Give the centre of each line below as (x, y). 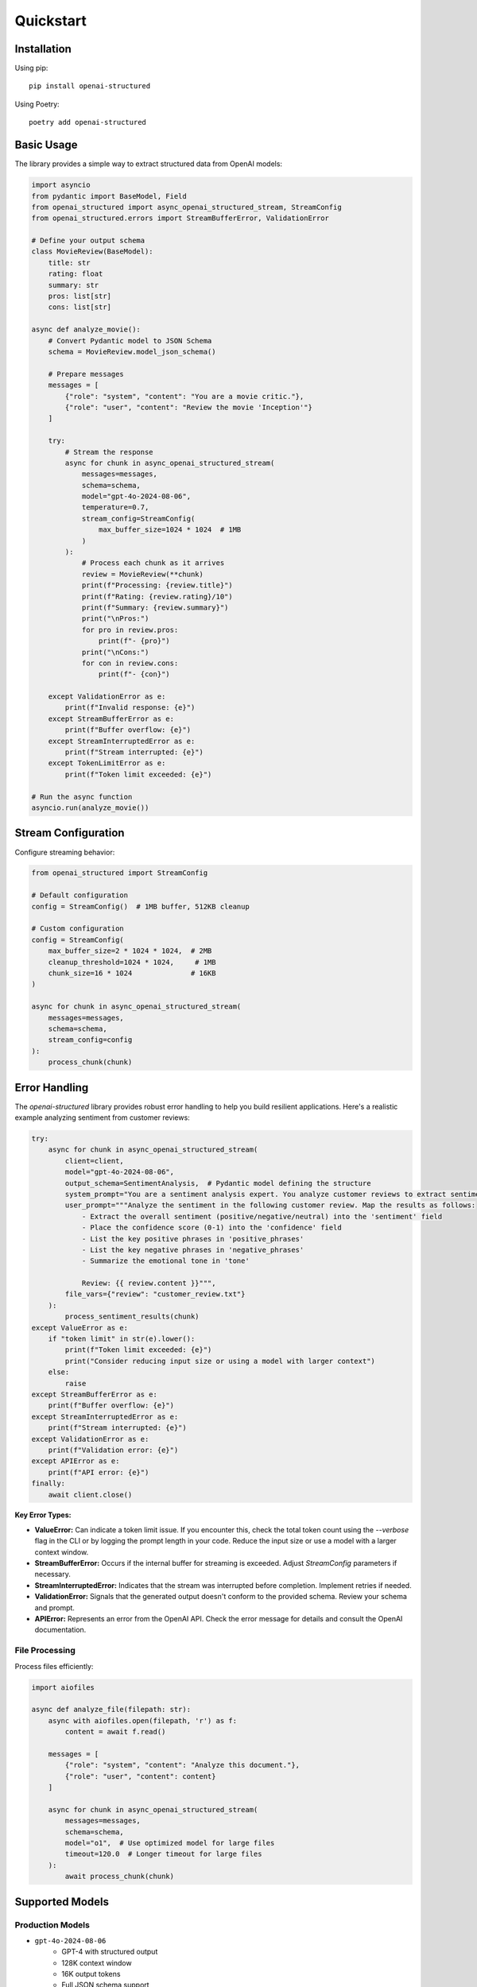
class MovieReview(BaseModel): (93, 252)
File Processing (45, 1651)
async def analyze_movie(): (86, 329)
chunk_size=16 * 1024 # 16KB (132, 973)
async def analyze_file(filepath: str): (111, 1710)
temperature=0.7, (115, 507)
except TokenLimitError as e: (107, 763)
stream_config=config (90, 1040)
